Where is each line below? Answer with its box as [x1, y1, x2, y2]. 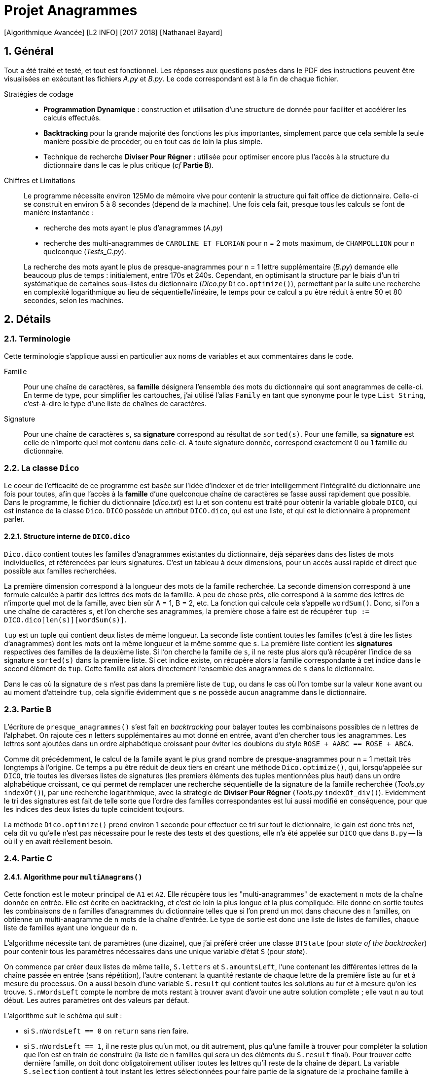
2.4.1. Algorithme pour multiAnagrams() [4, 872, 143, 881]
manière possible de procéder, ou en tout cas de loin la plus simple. [43, 137, 263, 146]
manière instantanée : [24, 208, 94, 217]
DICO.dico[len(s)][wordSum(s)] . [4, 615, 127, 624]
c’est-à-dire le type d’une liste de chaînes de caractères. [24, 399, 207, 408]
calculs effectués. [43, 113, 101, 122]
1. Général [4, 45, 54, 58]
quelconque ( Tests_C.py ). [43, 247, 126, 256]
